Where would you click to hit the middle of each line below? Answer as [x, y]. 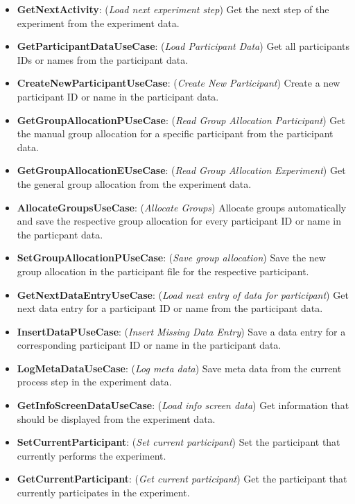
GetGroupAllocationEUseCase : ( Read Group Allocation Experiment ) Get [181, 170]
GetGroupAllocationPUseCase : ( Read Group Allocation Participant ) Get [181, 120]
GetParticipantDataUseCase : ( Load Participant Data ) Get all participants [183, 46]
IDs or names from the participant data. [103, 59]
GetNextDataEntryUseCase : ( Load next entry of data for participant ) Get [183, 294]
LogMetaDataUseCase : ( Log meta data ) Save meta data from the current [179, 368]
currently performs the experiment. [92, 455]
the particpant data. [60, 234]
